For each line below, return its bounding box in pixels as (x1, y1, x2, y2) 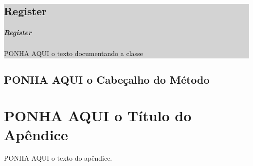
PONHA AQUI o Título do (4, 105, 192, 125)
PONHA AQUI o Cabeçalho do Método (4, 72, 210, 87)
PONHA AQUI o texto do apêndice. (4, 153, 112, 163)
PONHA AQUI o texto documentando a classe (4, 48, 143, 58)
